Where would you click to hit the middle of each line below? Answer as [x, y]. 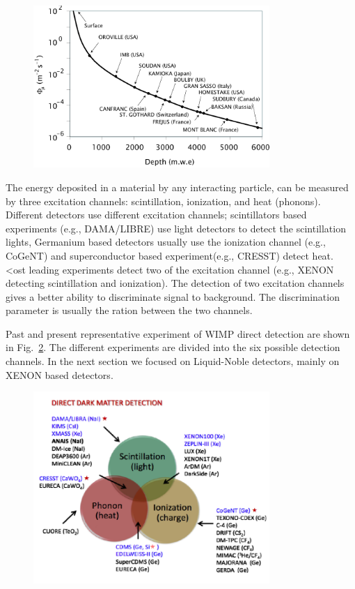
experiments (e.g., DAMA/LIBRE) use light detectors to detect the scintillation [176, 228]
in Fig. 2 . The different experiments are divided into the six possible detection [173, 347]
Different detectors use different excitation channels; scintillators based [156, 215]
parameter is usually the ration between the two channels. [129, 310]
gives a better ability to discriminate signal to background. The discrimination [173, 296]
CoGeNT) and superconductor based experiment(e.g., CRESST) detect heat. [169, 255]
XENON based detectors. [60, 374]
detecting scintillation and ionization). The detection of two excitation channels [175, 283]
